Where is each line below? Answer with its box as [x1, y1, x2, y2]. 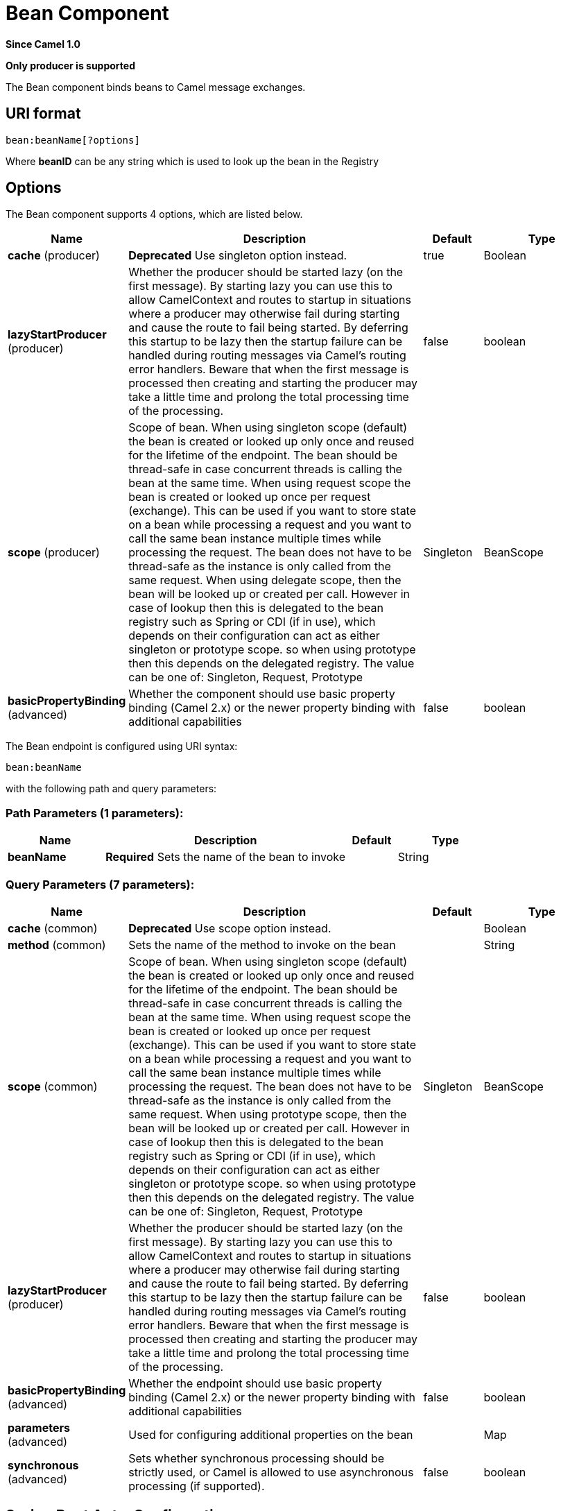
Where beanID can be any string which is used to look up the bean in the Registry [6, 155, 379, 167]
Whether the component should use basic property [128, 687, 395, 701]
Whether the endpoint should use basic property [128, 1376, 382, 1390]
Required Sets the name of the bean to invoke [105, 850, 346, 864]
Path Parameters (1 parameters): [6, 805, 184, 820]
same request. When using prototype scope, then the [128, 1107, 407, 1121]
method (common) [8, 937, 106, 952]
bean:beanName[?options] [6, 134, 140, 146]
